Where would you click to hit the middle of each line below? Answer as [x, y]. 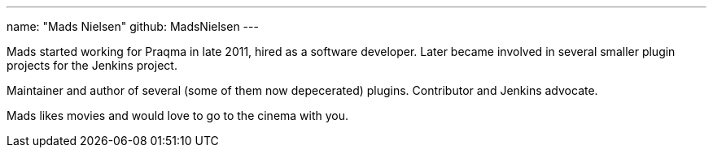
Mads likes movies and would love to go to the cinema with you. [178, 115]
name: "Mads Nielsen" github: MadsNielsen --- [133, 26]
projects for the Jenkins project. [92, 65]
